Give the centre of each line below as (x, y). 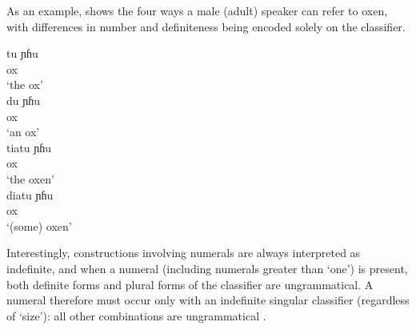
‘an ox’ (23, 132)
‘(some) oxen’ (39, 225)
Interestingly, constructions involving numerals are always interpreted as (184, 253)
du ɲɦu (24, 100)
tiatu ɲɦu (29, 147)
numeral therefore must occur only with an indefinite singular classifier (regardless (208, 300)
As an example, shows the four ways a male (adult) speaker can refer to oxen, (197, 10)
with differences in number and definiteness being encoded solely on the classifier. (206, 26)
